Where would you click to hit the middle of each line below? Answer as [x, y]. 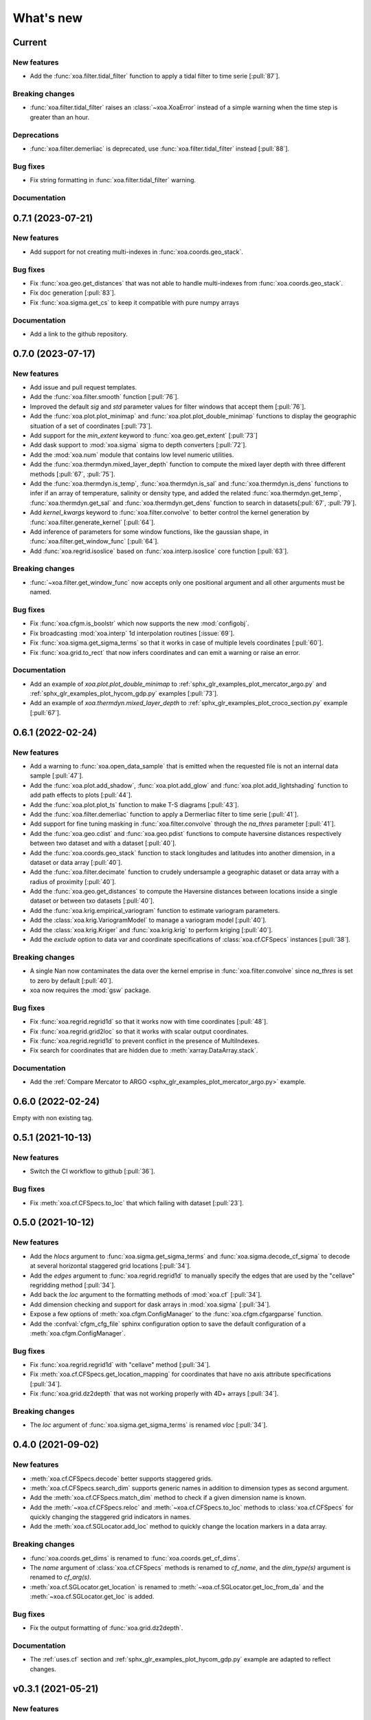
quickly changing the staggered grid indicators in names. [111, 1517]
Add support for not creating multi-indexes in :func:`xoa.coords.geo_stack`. [137, 252]
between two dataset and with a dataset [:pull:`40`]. [103, 843]
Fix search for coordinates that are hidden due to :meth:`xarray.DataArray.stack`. [144, 1051]
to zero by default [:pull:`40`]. [71, 980]
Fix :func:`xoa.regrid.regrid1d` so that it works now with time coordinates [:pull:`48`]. [149, 1022]
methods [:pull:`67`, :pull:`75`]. [72, 474]
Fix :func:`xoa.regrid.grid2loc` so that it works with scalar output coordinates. [139, 1031]
